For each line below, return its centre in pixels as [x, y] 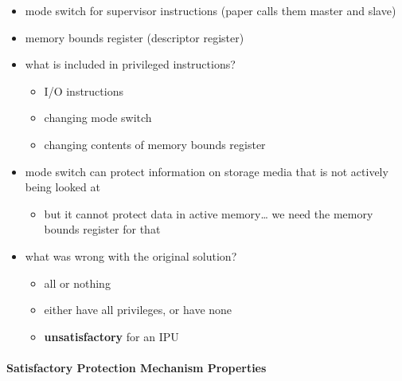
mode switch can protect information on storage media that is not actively [207, 171]
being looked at [62, 187]
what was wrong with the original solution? [131, 255]
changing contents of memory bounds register [155, 144]
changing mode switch [98, 118]
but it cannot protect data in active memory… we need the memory [209, 213]
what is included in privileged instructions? [130, 64]
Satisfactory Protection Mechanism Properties [137, 367]
